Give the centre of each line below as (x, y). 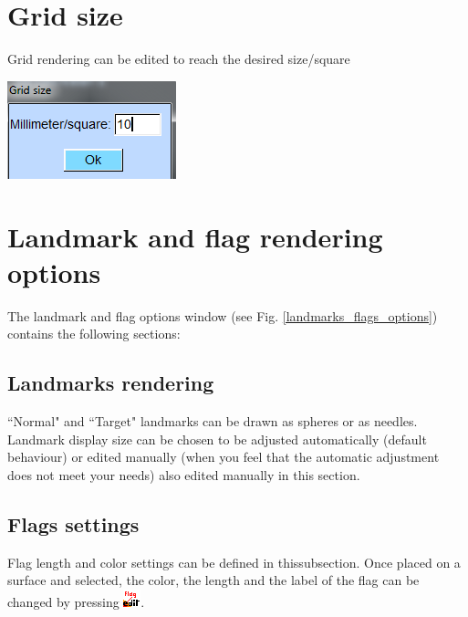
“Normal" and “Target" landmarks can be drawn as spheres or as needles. (213, 421)
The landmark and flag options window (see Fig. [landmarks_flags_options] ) (223, 315)
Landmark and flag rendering (195, 236)
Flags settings (73, 523)
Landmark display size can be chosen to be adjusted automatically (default (217, 439)
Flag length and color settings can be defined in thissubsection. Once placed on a (234, 562)
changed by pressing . (76, 601)
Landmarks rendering (111, 383)
